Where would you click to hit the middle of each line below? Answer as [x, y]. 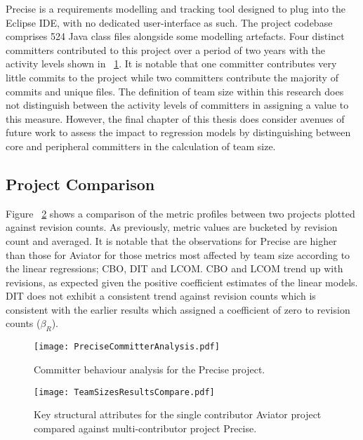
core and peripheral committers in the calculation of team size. [141, 146]
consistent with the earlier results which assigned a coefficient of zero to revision [178, 309]
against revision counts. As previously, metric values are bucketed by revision [172, 227]
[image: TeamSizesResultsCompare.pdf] [124, 392]
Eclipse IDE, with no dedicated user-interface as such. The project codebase [169, 22]
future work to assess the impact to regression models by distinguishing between [178, 132]
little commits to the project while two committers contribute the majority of [172, 77]
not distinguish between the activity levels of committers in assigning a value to [177, 105]
